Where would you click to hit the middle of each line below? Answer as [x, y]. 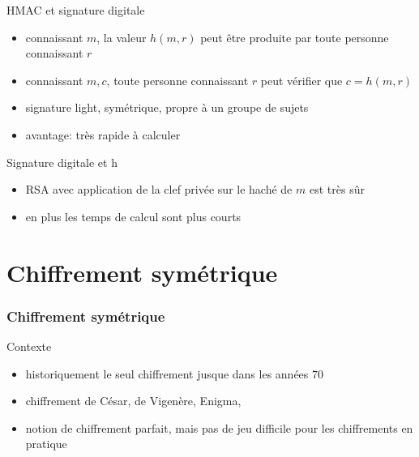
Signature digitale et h [62, 162]
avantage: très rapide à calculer [103, 134]
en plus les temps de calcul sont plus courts [133, 216]
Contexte [29, 346]
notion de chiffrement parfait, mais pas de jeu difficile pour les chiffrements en [219, 427]
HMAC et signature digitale [76, 10]
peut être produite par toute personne [295, 37]
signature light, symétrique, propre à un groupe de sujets [167, 107]
